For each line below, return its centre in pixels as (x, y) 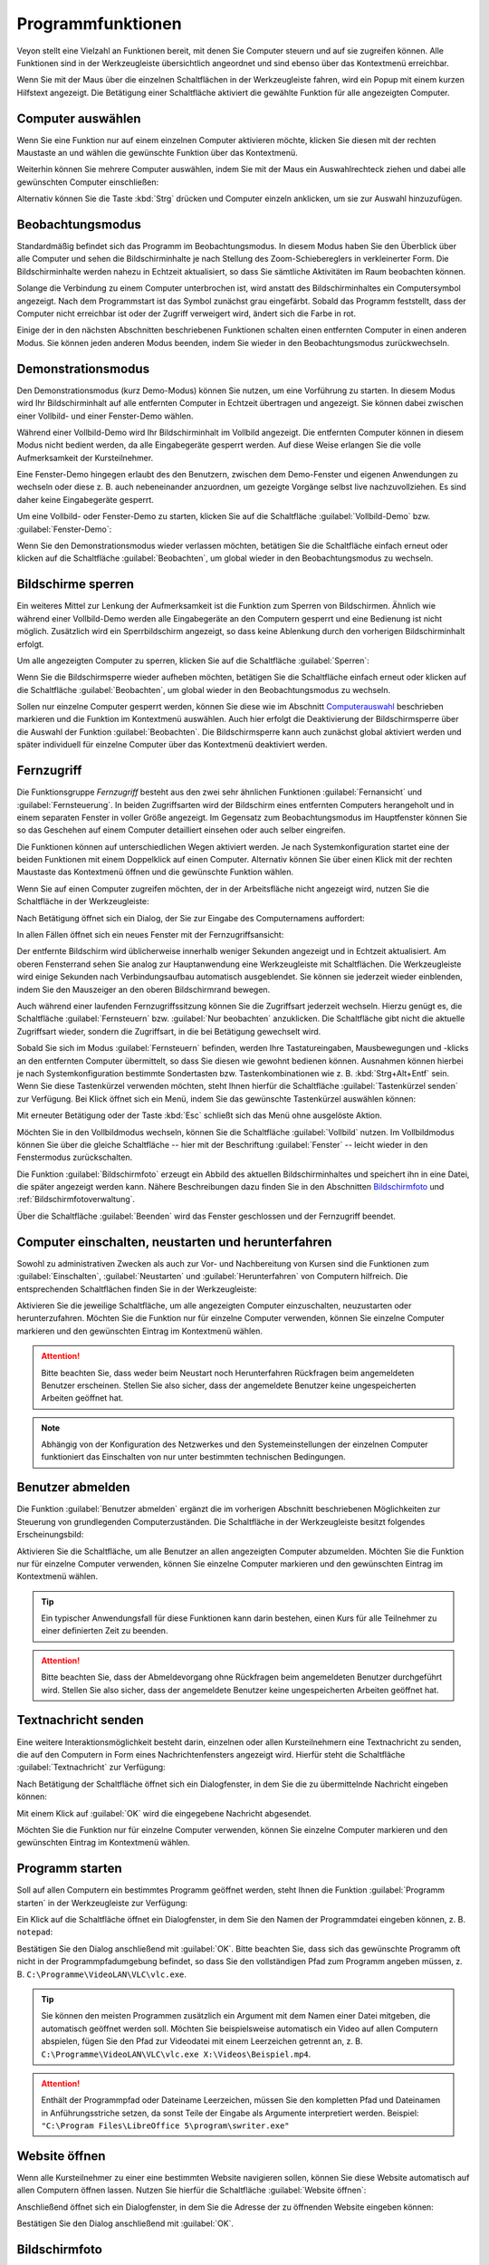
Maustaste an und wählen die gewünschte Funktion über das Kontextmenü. (157, 153)
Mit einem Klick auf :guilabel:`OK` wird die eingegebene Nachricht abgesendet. (164, 1813)
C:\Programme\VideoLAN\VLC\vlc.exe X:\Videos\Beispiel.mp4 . (176, 2054)
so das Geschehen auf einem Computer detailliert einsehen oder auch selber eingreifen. (181, 830)
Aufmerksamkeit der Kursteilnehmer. (85, 458)
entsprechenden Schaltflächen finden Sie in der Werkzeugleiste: (137, 1289)
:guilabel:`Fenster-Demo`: (64, 529)
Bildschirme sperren (76, 584)
